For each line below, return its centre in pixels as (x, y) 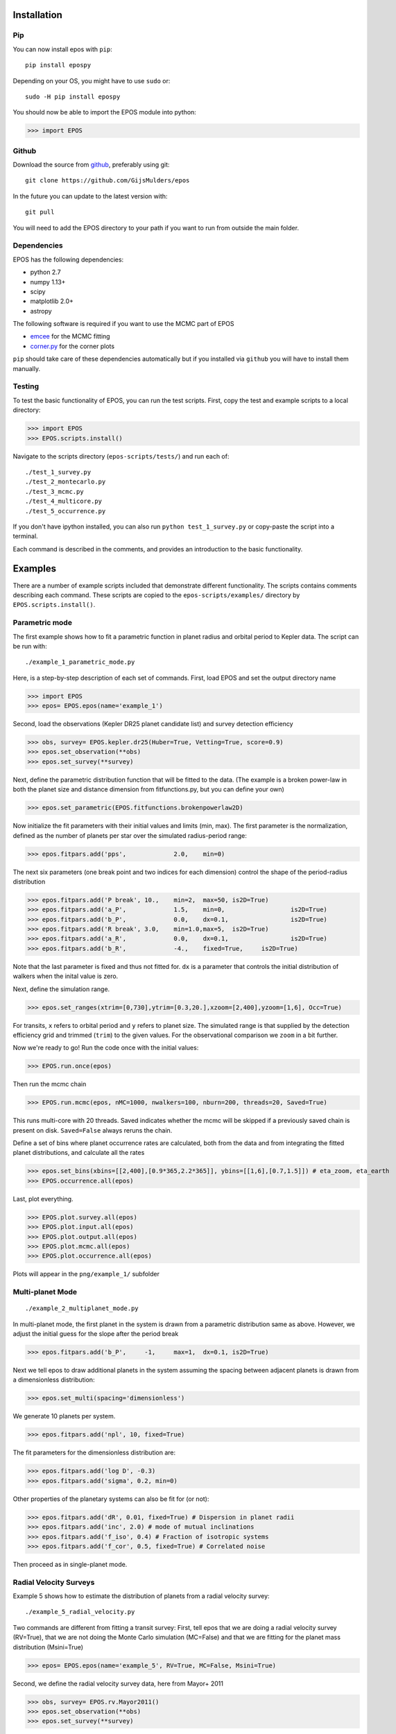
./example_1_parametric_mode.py (80, 662)
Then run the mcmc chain (50, 1084)
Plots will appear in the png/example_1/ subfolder (86, 1274)
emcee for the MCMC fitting (70, 336)
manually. (27, 368)
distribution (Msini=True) (48, 1647)
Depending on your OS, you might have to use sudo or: (92, 80)
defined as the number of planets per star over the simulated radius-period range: (130, 835)
